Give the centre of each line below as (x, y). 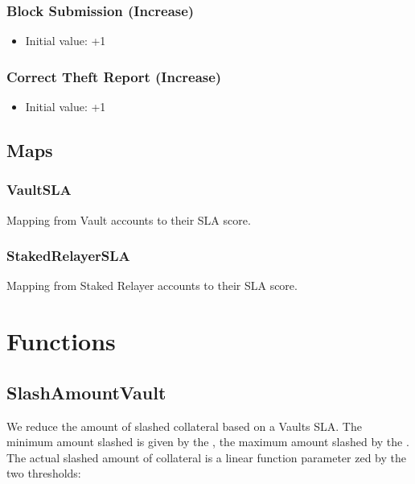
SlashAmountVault (86, 392)
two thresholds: (44, 473)
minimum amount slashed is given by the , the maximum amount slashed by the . (208, 442)
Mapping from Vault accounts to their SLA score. (129, 219)
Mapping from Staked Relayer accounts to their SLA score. (152, 285)
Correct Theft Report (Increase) (114, 76)
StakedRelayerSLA (68, 256)
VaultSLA (39, 190)
